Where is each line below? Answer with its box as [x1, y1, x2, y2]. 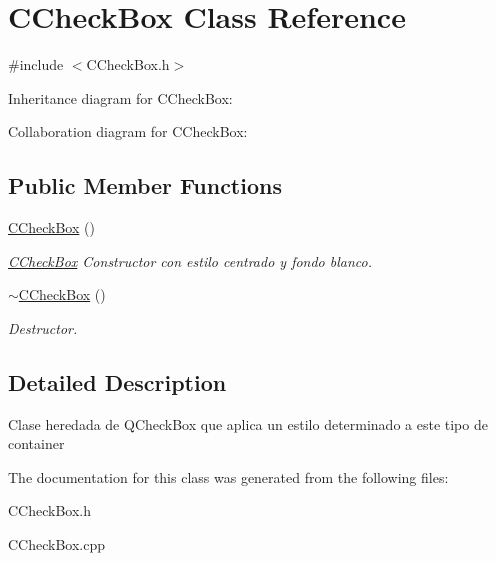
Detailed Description [8, 366, 227, 397]
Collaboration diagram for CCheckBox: [8, 121, 248, 142]
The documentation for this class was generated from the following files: [8, 466, 449, 487]
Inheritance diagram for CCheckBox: [8, 87, 233, 108]
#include [8, 54, 64, 75]
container [8, 433, 65, 454]
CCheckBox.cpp [8, 534, 106, 555]
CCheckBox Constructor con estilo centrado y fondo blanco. [8, 250, 372, 271]
